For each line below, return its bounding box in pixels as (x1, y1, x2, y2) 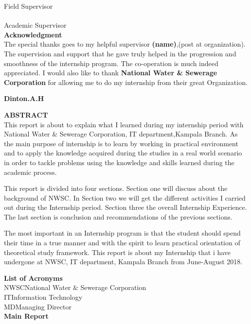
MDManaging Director (4, 301, 72, 311)
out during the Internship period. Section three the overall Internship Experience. (4, 202, 247, 212)
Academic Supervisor (4, 20, 67, 30)
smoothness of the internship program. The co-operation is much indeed (4, 58, 218, 68)
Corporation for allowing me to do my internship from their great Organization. (4, 77, 248, 87)
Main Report (4, 311, 49, 321)
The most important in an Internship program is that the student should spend (4, 228, 241, 238)
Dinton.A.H (4, 93, 44, 103)
